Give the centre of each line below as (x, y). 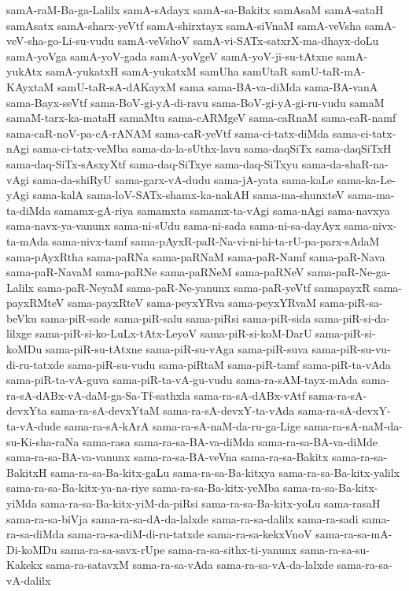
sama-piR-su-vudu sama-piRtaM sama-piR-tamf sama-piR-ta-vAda (229, 364)
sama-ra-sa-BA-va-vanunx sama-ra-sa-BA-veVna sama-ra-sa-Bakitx (168, 457)
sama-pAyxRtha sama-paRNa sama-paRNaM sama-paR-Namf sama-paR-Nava (196, 256)
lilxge (19, 333)
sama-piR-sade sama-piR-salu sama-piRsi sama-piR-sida (176, 318)
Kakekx (24, 565)
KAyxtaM (30, 86)
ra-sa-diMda (35, 534)
